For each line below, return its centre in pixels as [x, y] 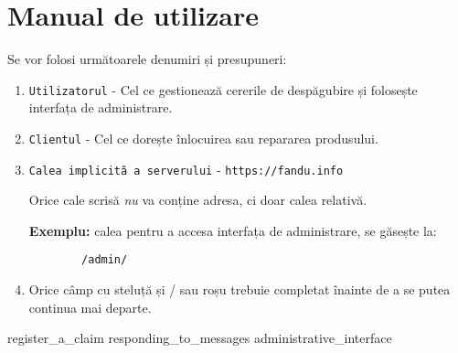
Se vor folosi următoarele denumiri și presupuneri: [147, 59]
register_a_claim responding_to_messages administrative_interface [200, 338]
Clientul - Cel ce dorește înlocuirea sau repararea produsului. [203, 138]
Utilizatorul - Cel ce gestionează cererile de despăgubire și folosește [223, 89]
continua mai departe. [90, 307]
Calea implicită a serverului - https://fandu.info [186, 169]
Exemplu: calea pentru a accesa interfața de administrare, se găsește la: [233, 230]
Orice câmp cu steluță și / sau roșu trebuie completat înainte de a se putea [240, 289]
